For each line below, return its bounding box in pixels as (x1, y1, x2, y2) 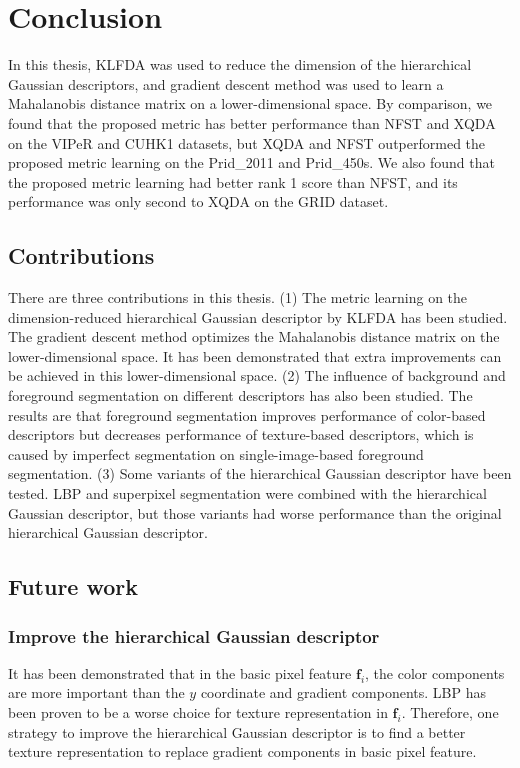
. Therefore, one (401, 701, 499, 722)
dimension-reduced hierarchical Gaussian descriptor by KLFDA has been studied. (8, 306, 508, 327)
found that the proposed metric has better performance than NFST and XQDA (8, 112, 496, 133)
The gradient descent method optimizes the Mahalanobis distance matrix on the (8, 326, 500, 347)
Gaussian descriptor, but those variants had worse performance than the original (8, 502, 502, 523)
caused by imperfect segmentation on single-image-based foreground (8, 443, 424, 464)
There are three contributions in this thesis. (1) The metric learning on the (8, 287, 468, 308)
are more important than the (8, 682, 185, 703)
